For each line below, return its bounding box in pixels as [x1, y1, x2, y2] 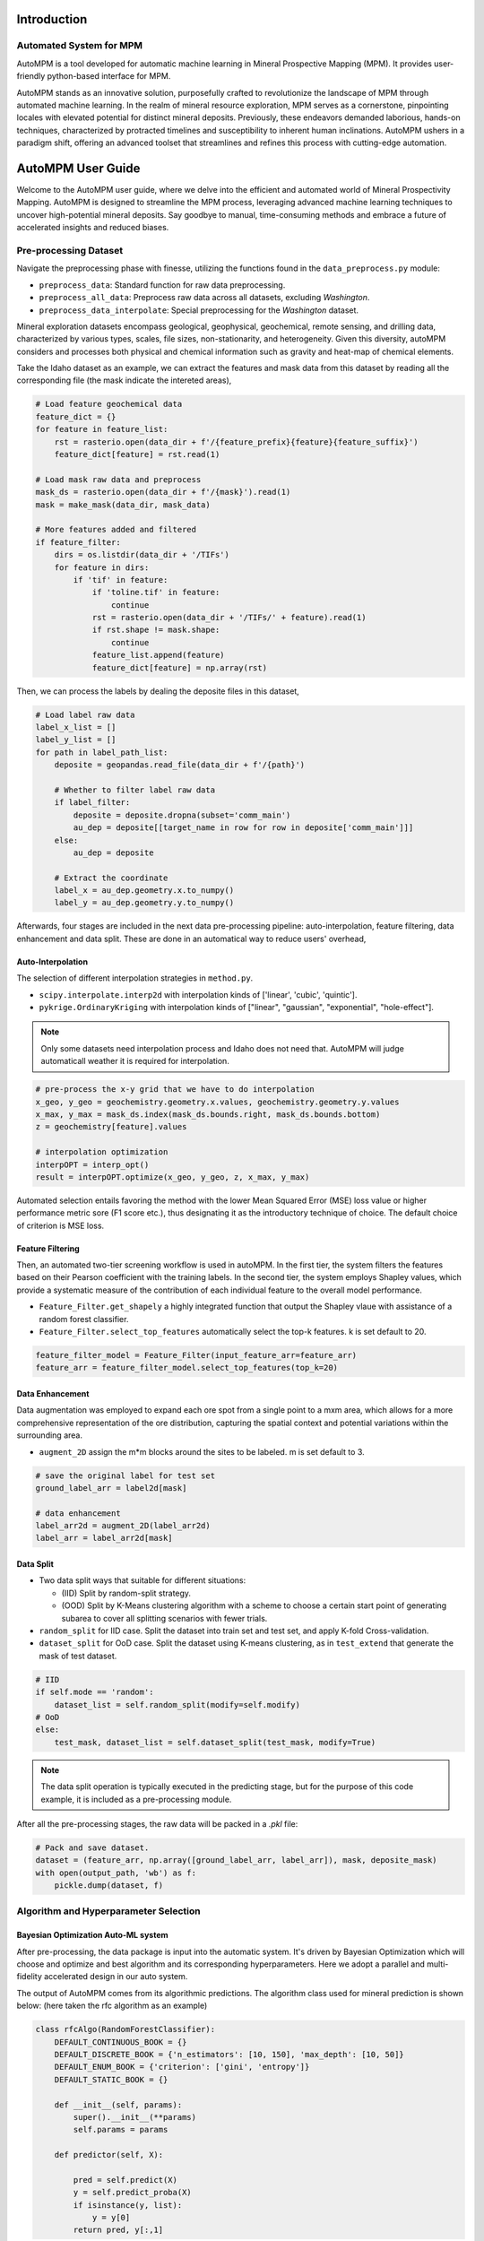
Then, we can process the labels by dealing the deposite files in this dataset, [16, 686, 299, 697]
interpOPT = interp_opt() [35, 1159, 150, 1170]
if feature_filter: [35, 537, 121, 547]
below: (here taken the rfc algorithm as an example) [16, 2000, 208, 2012]
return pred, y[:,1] [73, 2225, 164, 2236]
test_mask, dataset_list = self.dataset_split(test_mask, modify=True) [54, 1737, 376, 1747]
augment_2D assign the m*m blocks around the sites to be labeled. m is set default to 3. [39, 1446, 365, 1457]
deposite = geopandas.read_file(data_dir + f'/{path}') [54, 760, 306, 770]
